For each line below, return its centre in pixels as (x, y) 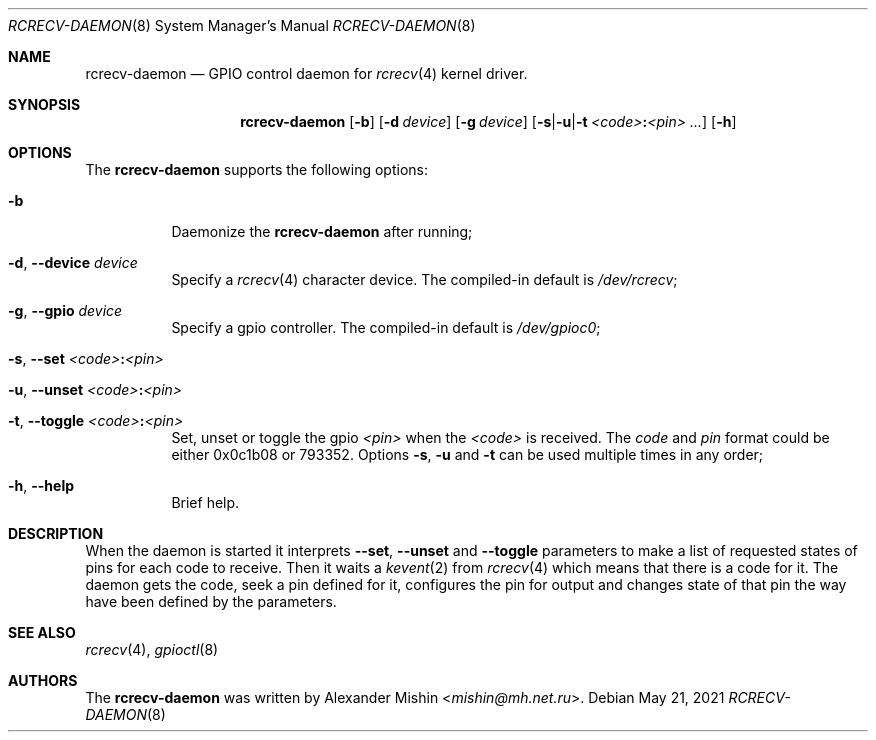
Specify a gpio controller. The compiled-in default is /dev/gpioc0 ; (386, 327)
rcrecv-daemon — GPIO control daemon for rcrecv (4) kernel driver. (306, 73)
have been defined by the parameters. (211, 601)
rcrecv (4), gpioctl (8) (152, 649)
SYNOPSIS (44, 104)
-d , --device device (73, 262)
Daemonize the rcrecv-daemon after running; (322, 231)
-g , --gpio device (65, 310)
